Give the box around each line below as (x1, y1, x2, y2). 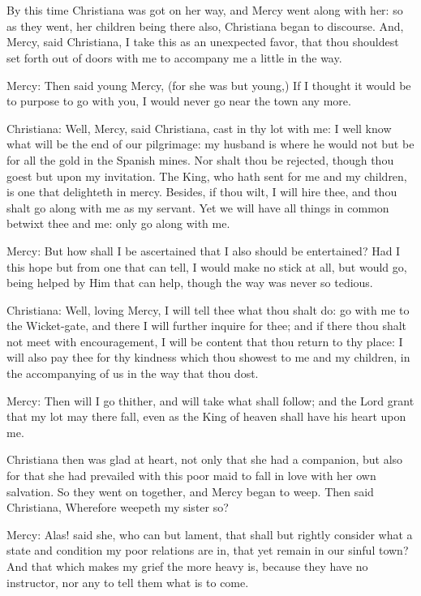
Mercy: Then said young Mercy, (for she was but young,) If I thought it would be (6, 76, 411, 93)
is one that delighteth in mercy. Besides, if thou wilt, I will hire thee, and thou (6, 183, 397, 200)
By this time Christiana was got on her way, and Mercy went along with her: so (6, 2, 403, 19)
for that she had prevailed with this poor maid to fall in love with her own (6, 467, 376, 484)
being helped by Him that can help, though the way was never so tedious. (6, 274, 373, 291)
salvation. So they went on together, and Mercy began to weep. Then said (6, 482, 374, 500)
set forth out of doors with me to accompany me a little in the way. (6, 49, 342, 66)
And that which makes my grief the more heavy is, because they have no (6, 558, 368, 574)
